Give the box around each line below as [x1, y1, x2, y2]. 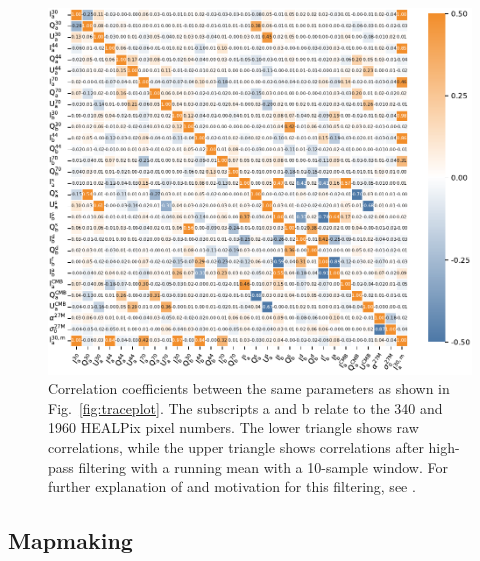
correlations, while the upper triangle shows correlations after [48, 436, 424, 457]
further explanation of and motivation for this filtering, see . [48, 476, 416, 497]
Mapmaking [8, 525, 133, 556]
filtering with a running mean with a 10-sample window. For [78, 456, 448, 477]
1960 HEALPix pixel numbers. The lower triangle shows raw [48, 417, 419, 438]
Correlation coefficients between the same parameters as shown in [48, 378, 450, 399]
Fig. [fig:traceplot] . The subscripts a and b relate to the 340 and [48, 397, 443, 418]
